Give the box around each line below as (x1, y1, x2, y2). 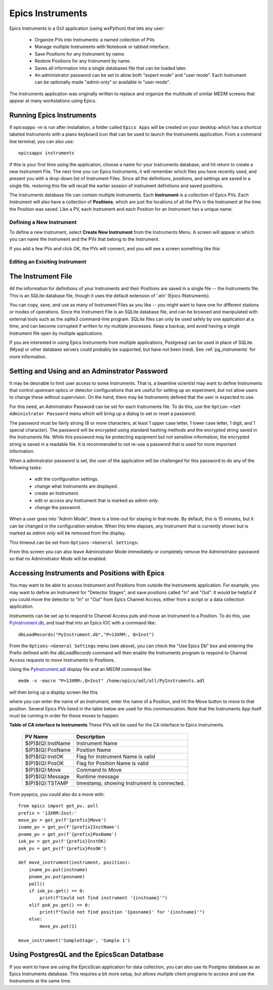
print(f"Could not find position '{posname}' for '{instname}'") (39, 909, 205, 915)
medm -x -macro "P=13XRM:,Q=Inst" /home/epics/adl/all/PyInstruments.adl (18, 678, 205, 684)
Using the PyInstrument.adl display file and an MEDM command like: (9, 666, 152, 672)
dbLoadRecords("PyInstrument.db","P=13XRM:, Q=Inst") (18, 632, 154, 637)
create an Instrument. (34, 490, 79, 497)
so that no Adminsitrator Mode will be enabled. (9, 556, 107, 562)
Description (76, 733, 106, 740)
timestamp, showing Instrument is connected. (76, 779, 185, 786)
